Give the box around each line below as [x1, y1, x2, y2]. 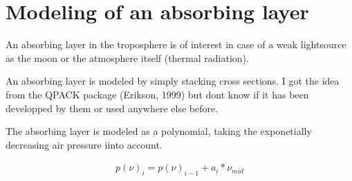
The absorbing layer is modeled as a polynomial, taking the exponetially [6, 124, 312, 138]
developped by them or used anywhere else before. [6, 100, 219, 115]
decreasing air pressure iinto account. [6, 137, 163, 151]
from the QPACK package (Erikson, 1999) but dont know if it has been [6, 87, 309, 101]
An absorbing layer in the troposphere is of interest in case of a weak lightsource [6, 37, 346, 52]
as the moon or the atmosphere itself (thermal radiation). [6, 50, 249, 65]
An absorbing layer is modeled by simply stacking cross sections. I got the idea [6, 74, 340, 88]
